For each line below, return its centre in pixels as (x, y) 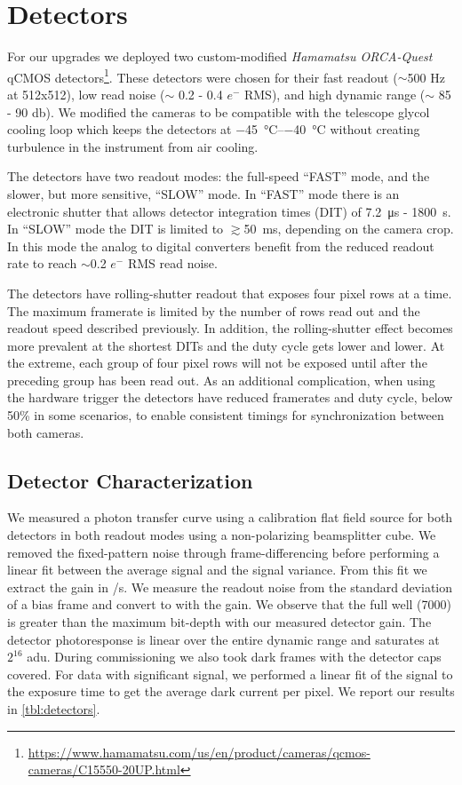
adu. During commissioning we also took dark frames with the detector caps (234, 657)
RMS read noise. (172, 263)
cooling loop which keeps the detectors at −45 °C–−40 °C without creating (214, 129)
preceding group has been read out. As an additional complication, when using (221, 380)
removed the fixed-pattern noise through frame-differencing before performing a (223, 552)
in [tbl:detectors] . (54, 708)
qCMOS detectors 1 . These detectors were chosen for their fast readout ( (203, 75)
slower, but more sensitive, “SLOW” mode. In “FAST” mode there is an (203, 193)
